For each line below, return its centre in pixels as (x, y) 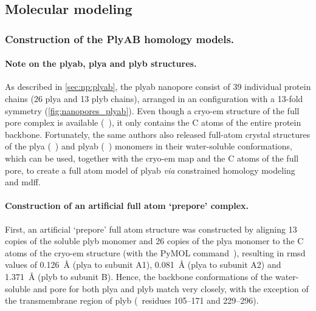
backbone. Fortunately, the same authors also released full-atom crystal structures (158, 134)
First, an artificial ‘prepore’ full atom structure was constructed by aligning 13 (151, 229)
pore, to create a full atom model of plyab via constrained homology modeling (150, 170)
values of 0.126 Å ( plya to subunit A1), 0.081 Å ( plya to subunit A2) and (143, 265)
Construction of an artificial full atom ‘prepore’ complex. (127, 206)
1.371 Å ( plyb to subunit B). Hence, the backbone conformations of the (139, 276)
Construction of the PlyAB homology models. (120, 39)
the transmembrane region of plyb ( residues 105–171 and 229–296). (132, 300)
